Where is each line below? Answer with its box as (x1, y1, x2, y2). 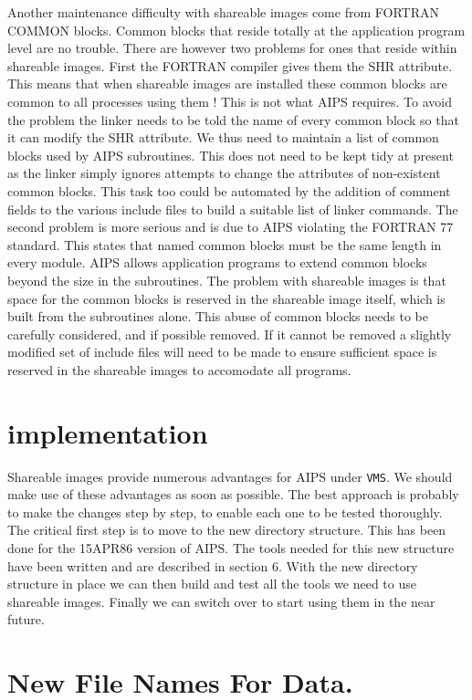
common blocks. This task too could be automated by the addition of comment (7, 181, 451, 200)
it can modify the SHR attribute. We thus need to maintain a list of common (7, 128, 439, 147)
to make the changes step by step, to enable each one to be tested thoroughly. (7, 502, 443, 521)
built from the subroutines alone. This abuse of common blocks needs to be (7, 307, 428, 326)
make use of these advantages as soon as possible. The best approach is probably (7, 485, 459, 504)
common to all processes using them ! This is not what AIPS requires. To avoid (7, 91, 452, 110)
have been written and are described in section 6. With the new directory (7, 556, 418, 575)
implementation (7, 413, 208, 451)
